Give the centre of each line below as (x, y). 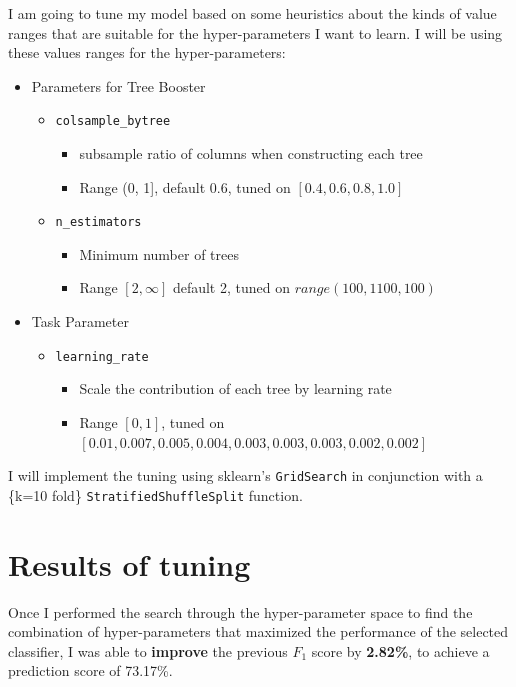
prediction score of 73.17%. (90, 670)
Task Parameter (80, 321)
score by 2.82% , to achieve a (400, 650)
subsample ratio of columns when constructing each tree (251, 153)
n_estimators (98, 222)
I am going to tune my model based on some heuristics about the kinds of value (252, 13)
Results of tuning (129, 563)
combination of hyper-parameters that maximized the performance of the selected (258, 631)
